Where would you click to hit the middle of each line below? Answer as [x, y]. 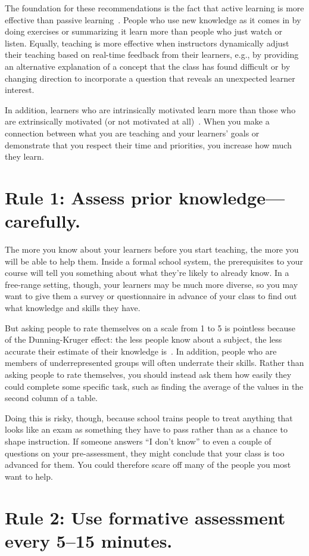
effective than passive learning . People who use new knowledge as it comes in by [153, 19]
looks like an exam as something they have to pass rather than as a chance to [146, 429]
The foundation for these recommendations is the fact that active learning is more [154, 8]
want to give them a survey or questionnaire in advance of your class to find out [151, 296]
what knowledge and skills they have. [73, 307]
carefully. [43, 221]
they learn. [24, 156]
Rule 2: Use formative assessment [145, 517]
